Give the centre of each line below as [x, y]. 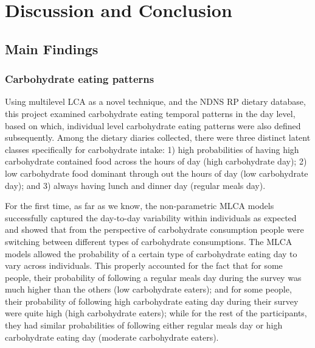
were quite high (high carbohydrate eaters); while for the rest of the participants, [156, 313]
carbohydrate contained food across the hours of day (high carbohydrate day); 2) [156, 161]
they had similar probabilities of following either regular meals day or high [144, 325]
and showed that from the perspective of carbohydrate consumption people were [154, 229]
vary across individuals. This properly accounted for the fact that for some [144, 265]
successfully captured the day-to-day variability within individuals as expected [151, 217]
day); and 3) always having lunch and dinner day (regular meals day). [135, 185]
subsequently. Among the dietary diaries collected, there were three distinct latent [158, 137]
